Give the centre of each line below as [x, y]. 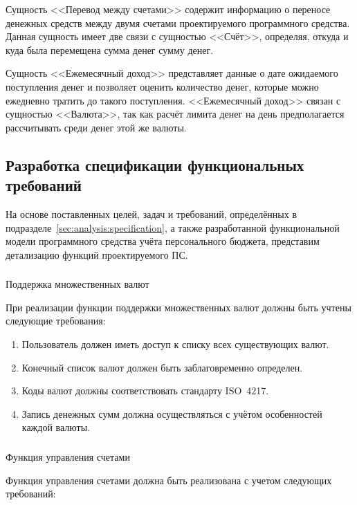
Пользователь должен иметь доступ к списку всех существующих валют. [175, 344]
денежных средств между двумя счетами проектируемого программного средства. [178, 22]
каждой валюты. [56, 427]
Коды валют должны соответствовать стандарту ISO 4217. [145, 391]
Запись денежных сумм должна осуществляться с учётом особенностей [172, 413]
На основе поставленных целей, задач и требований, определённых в [152, 213]
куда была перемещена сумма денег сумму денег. [110, 49]
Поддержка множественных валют [77, 284]
